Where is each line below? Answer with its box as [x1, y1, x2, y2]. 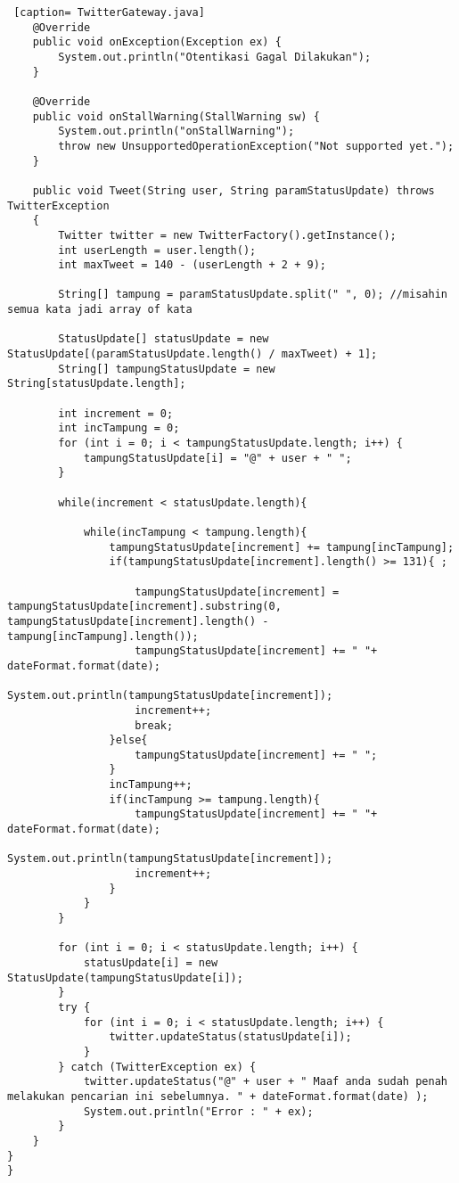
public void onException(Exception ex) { [32, 36, 282, 49]
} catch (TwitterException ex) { [58, 1060, 257, 1073]
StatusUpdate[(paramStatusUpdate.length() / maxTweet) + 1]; [7, 348, 378, 361]
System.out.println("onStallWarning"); [58, 125, 295, 138]
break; [135, 719, 174, 732]
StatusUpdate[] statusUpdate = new [58, 333, 269, 346]
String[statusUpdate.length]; [7, 377, 186, 390]
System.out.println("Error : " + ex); [83, 1105, 314, 1118]
